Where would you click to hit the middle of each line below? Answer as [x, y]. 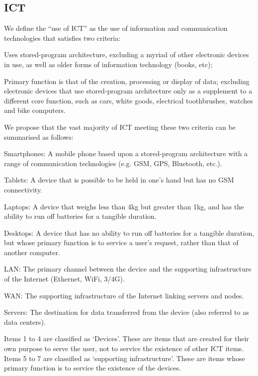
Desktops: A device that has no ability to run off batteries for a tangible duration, [129, 233]
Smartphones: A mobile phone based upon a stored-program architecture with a [126, 153]
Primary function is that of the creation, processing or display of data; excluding [127, 81]
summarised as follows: [39, 137]
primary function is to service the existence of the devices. [92, 368]
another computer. [32, 252]
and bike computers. [35, 110]
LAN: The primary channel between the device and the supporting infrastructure [128, 269]
